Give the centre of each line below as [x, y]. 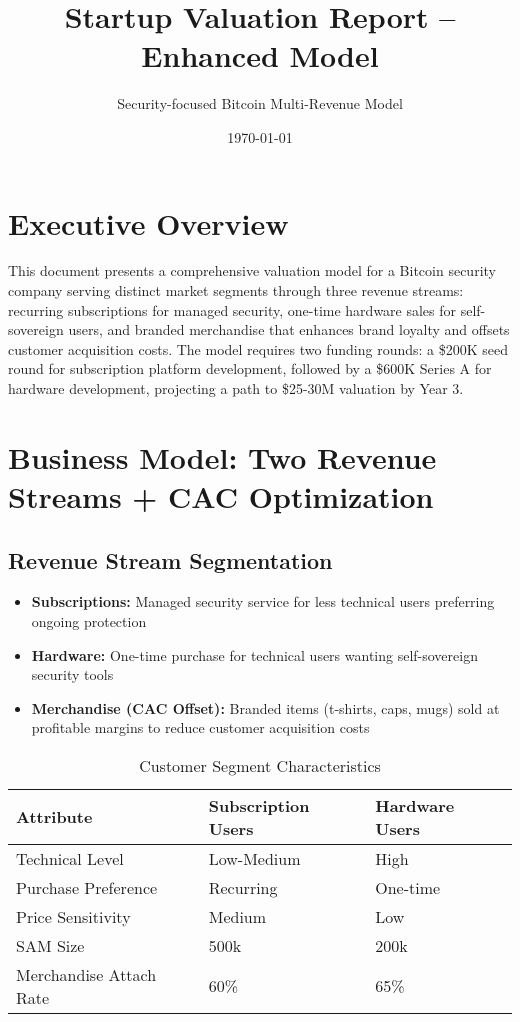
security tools [72, 674]
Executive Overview [148, 222]
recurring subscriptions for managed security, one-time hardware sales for [232, 309]
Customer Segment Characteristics [260, 765]
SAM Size [50, 945]
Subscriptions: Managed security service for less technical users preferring [263, 601]
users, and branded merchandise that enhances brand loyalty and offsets [289, 329]
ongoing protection [89, 620]
